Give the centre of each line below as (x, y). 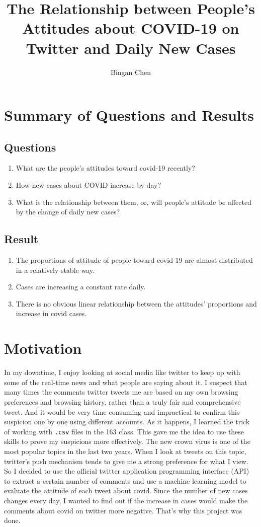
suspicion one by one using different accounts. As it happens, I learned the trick (127, 422)
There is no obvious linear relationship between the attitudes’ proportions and (136, 303)
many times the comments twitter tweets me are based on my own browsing (121, 392)
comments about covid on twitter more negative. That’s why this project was (123, 510)
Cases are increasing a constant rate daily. (81, 287)
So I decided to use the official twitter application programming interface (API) (127, 471)
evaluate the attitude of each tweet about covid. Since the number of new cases (126, 491)
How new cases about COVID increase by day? (88, 185)
